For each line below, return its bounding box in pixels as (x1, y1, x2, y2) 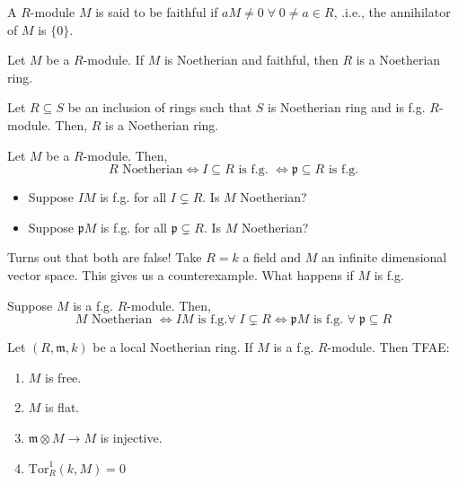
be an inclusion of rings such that (67, 98, 252, 117)
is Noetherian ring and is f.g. (268, 98, 426, 117)
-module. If (83, 50, 144, 69)
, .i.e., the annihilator (333, 3, 451, 21)
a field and (242, 248, 301, 267)
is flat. (45, 398, 80, 417)
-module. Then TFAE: (327, 338, 450, 356)
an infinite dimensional (321, 248, 447, 267)
